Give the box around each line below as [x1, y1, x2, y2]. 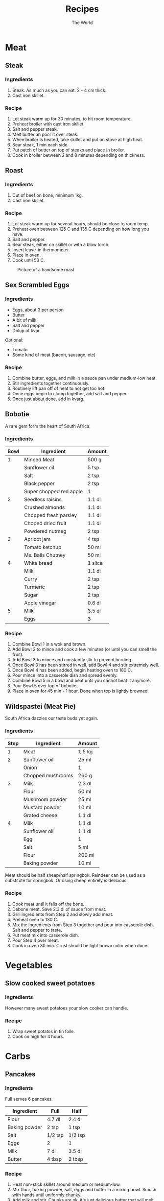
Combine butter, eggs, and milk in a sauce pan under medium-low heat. [12, 375, 157, 381]
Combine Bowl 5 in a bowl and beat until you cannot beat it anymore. [12, 677, 151, 684]
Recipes [65, 3, 99, 15]
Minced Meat [24, 456, 55, 463]
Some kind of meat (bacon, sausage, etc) [12, 352, 96, 358]
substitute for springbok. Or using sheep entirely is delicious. [5, 878, 128, 884]
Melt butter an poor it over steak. [12, 131, 79, 137]
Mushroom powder [23, 796, 67, 803]
